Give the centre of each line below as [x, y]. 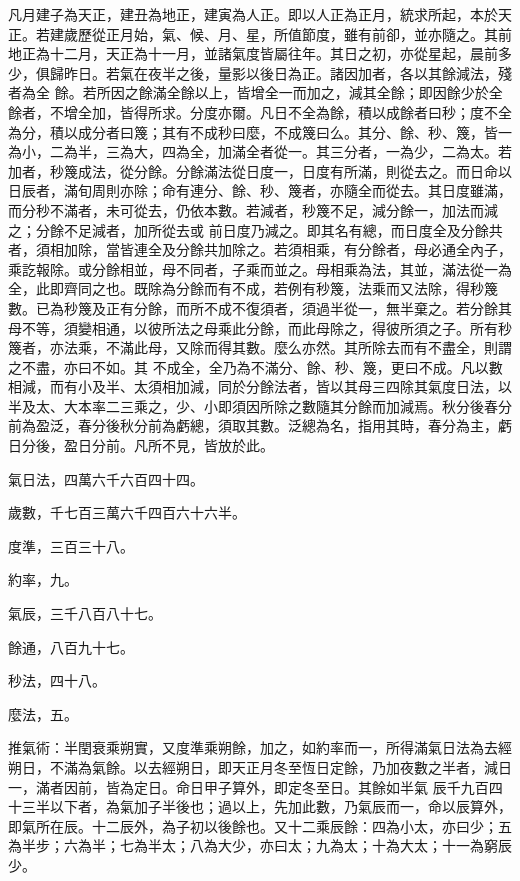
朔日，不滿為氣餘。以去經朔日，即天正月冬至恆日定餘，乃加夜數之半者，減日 [260, 767]
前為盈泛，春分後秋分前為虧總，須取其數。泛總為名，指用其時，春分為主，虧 [260, 425]
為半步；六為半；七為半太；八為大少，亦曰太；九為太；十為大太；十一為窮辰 [260, 845]
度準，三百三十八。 [71, 545]
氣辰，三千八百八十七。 [85, 613]
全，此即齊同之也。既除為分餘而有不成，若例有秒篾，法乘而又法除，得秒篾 [253, 288]
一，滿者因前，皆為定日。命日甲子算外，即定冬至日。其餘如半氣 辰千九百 [248, 786]
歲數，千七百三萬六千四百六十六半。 [127, 512]
